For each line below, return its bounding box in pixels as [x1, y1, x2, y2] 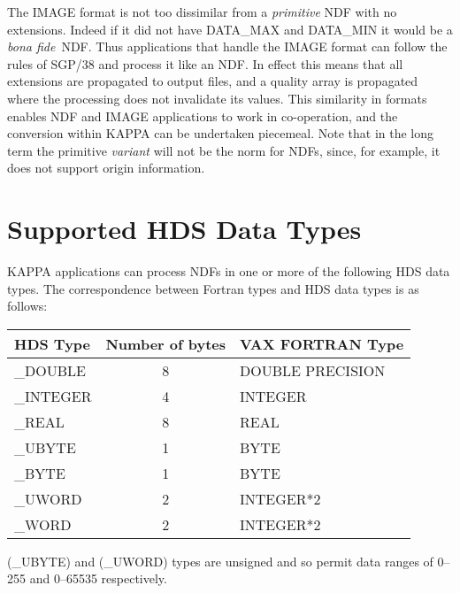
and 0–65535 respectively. [29, 569, 167, 588]
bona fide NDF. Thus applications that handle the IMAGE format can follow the [7, 37, 448, 56]
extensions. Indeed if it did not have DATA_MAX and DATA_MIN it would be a [7, 19, 453, 38]
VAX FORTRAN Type [240, 333, 404, 354]
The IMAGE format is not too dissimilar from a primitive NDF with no [7, 3, 397, 20]
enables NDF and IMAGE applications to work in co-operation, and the [7, 106, 398, 125]
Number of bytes [105, 333, 226, 354]
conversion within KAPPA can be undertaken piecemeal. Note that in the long [7, 124, 434, 142]
